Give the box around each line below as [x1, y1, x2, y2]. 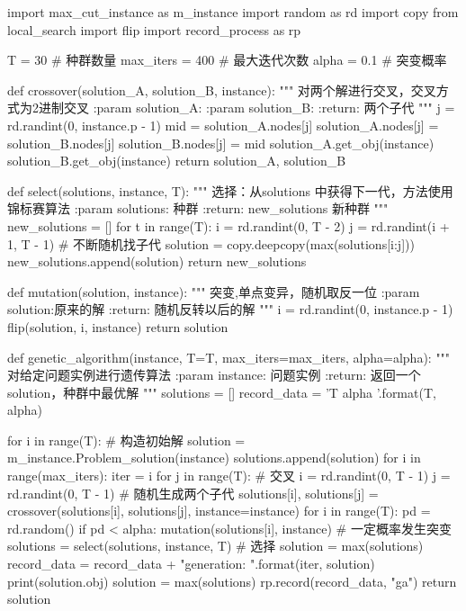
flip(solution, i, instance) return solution [7, 317, 229, 336]
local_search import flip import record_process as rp [7, 20, 301, 39]
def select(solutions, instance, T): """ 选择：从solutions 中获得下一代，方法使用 [7, 181, 453, 200]
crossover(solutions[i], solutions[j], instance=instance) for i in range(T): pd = [7, 501, 431, 520]
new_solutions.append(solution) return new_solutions [7, 252, 307, 271]
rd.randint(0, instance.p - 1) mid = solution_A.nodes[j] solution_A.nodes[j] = [7, 115, 439, 134]
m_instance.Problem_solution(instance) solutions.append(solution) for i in [7, 448, 421, 467]
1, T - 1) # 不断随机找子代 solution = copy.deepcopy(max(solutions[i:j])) [7, 234, 415, 253]
